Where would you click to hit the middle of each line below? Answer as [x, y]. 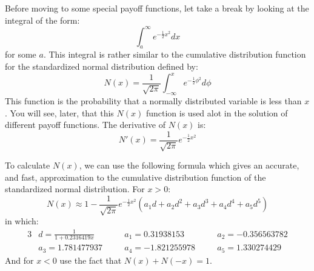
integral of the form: [42, 20]
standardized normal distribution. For [75, 189]
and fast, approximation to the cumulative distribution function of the [135, 177]
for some [21, 54]
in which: [22, 221]
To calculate [28, 165]
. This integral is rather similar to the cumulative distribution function [175, 54]
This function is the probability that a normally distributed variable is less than [153, 100]
